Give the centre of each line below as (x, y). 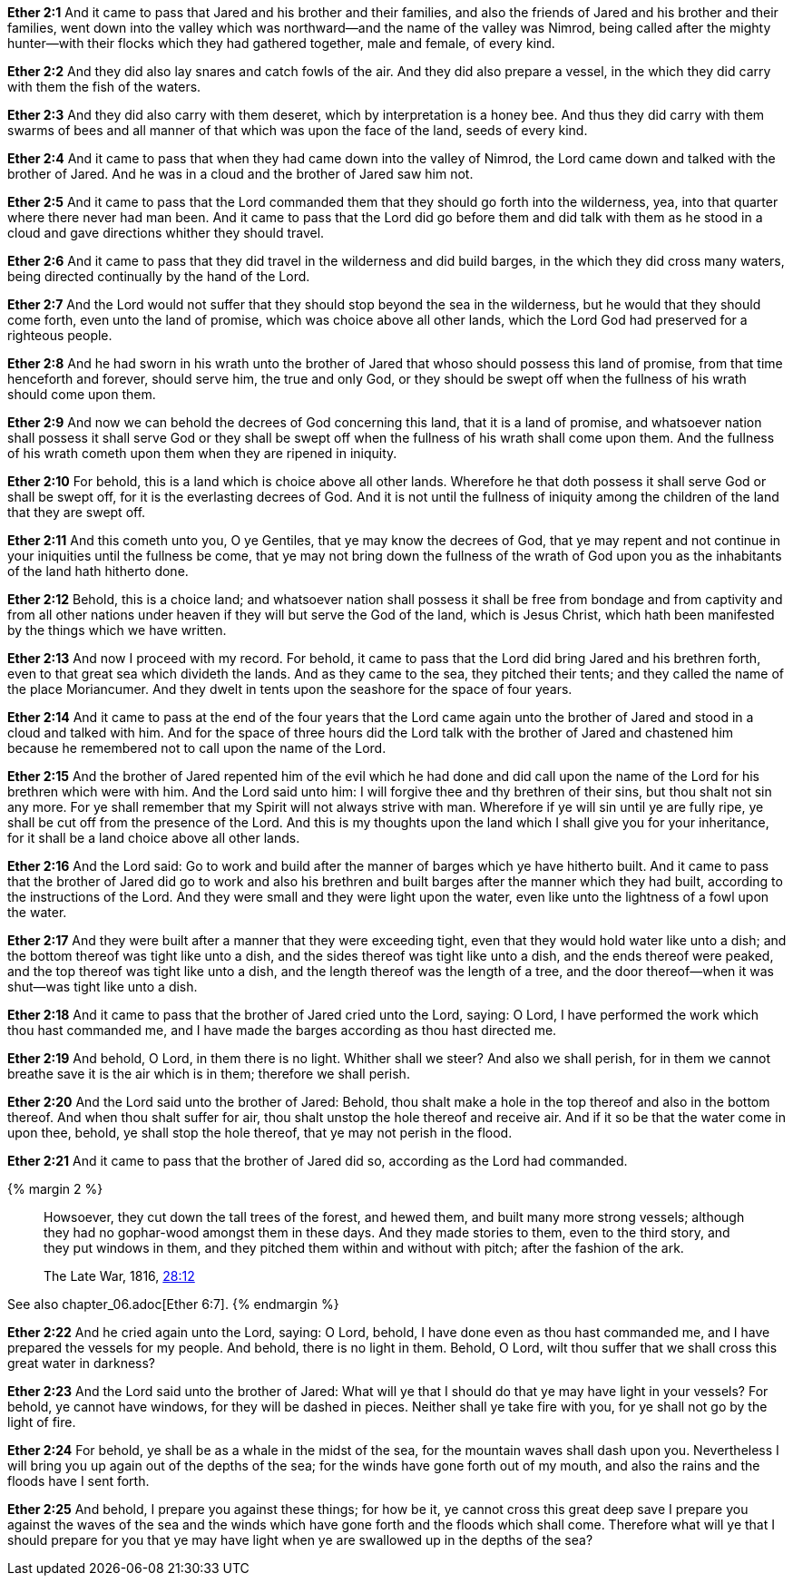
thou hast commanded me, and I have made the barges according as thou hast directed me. (282, 1030)
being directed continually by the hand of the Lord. (159, 276)
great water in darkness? (82, 1363)
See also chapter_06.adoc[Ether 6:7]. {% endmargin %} (173, 1304)
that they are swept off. (77, 512)
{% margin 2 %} (55, 1189)
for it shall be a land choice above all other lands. (154, 838)
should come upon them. (82, 394)
